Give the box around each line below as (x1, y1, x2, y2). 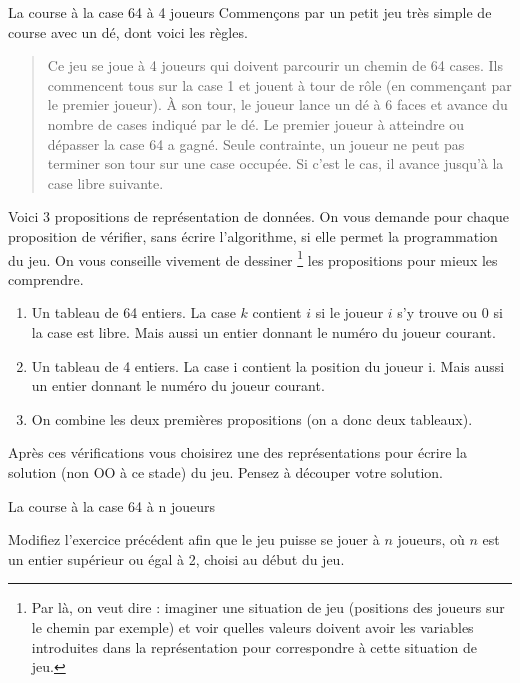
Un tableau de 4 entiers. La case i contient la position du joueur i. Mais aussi (31, 355, 505, 376)
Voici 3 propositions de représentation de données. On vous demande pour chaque (8, 206, 510, 227)
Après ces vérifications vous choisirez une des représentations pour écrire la (8, 442, 467, 463)
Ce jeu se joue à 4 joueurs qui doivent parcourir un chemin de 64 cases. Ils (47, 55, 503, 76)
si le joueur (315, 302, 384, 323)
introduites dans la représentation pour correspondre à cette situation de (31, 636, 477, 657)
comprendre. (8, 268, 84, 289)
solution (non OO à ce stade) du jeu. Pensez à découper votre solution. (8, 461, 443, 482)
